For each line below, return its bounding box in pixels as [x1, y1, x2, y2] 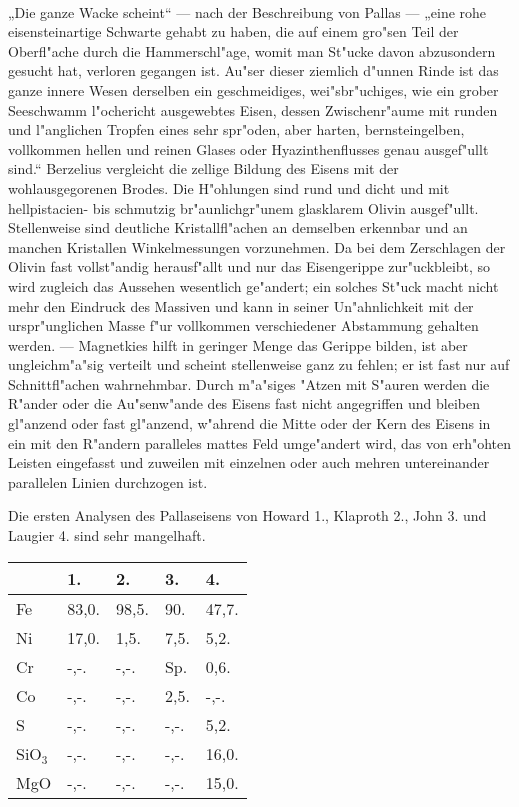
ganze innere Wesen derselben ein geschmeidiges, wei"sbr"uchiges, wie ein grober [8, 79, 499, 100]
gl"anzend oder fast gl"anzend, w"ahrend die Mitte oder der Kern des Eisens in [8, 413, 491, 434]
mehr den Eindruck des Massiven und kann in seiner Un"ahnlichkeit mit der [8, 295, 474, 316]
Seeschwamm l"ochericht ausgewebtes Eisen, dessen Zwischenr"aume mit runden [8, 99, 498, 120]
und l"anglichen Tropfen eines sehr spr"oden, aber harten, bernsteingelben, [8, 119, 465, 140]
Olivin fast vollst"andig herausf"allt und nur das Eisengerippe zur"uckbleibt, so [8, 256, 491, 277]
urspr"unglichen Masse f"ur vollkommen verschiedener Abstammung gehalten [8, 315, 479, 336]
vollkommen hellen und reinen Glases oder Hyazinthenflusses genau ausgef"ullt [8, 138, 489, 159]
